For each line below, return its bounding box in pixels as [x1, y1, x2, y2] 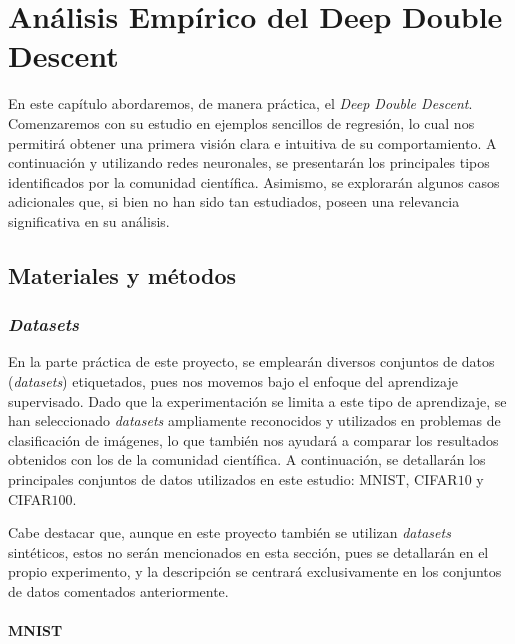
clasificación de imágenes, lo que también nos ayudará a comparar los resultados [8, 429, 499, 450]
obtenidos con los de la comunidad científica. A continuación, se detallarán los [8, 449, 486, 470]
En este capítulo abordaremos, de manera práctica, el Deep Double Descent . [8, 93, 473, 114]
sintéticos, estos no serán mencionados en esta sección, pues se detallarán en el [8, 541, 489, 562]
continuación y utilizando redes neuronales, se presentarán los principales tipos [8, 152, 490, 173]
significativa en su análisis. [8, 210, 170, 231]
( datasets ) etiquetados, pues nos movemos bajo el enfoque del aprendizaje [8, 371, 458, 392]
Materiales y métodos [8, 259, 236, 290]
